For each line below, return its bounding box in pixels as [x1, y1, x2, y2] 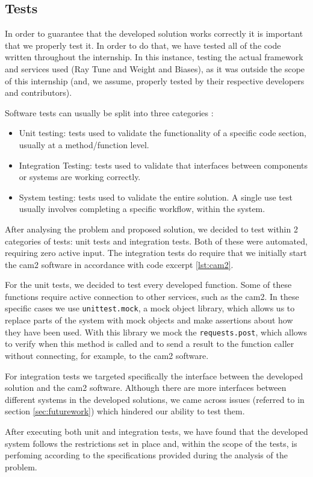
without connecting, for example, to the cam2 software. [5, 349, 209, 361]
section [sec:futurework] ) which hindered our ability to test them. [5, 405, 245, 417]
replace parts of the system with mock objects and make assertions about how [5, 314, 293, 326]
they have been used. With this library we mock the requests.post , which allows [5, 325, 308, 338]
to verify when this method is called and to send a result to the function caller [5, 337, 294, 350]
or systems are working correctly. [19, 170, 141, 183]
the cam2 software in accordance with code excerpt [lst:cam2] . [5, 258, 234, 270]
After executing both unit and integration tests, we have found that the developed [5, 425, 308, 437]
